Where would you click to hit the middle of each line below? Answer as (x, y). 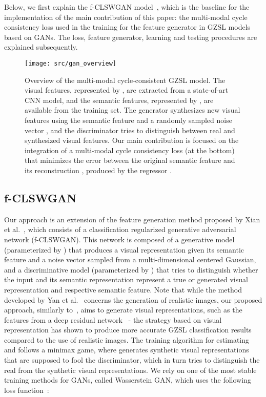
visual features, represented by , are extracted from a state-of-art (127, 90)
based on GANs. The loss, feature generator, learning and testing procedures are (131, 37)
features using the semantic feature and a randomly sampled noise (128, 120)
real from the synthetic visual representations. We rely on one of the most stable (130, 370)
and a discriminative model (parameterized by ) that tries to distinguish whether (131, 269)
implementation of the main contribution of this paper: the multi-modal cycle (126, 17)
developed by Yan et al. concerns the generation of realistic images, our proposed (133, 299)
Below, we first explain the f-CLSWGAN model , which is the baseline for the (127, 7)
